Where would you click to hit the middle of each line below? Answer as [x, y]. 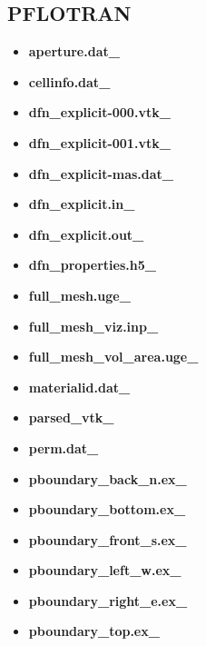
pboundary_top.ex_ [94, 631]
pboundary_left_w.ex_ [105, 570]
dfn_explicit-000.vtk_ [99, 112]
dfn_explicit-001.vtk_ [99, 142]
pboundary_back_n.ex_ [108, 478]
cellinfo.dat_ [69, 81]
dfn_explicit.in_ [82, 204]
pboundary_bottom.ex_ [107, 509]
